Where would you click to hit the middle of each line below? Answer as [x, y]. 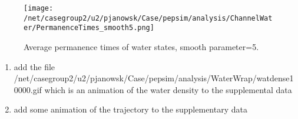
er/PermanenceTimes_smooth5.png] [89, 28]
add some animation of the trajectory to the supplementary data [130, 109]
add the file [34, 66]
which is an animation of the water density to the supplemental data [168, 89]
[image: [39, 8]
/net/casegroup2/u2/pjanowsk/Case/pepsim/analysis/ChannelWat [148, 18]
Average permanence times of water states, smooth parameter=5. [141, 46]
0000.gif [28, 89]
